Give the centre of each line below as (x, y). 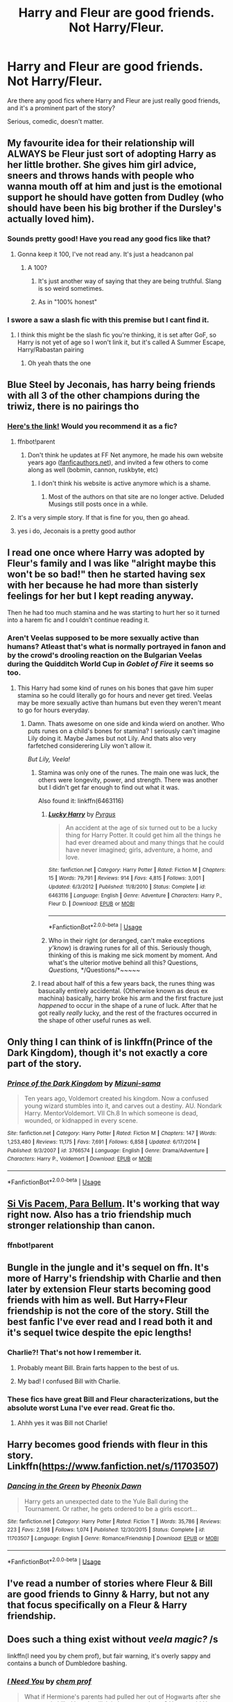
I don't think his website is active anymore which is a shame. (124, 483)
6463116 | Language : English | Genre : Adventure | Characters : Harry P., (135, 895)
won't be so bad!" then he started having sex (106, 574)
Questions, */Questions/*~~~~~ (94, 970)
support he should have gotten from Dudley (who (115, 197)
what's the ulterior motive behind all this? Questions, (123, 962)
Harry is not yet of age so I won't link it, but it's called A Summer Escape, (121, 342)
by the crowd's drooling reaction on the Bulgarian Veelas (105, 655)
